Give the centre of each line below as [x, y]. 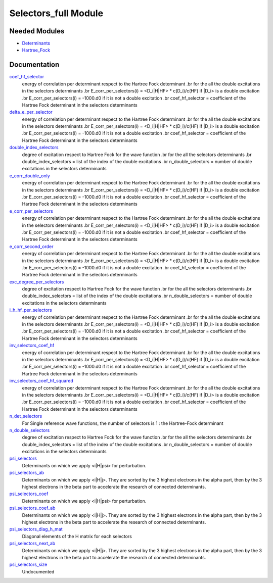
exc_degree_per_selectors [37, 282]
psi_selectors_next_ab [32, 544]
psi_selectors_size [28, 565]
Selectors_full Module [56, 13]
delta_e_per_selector [31, 112]
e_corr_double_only [30, 176]
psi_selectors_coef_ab [32, 508]
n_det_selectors [26, 416]
